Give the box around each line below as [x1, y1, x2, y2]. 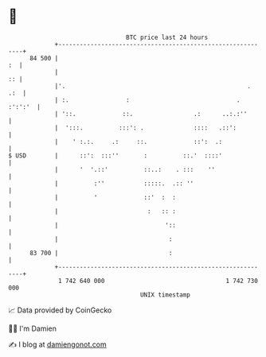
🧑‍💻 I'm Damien [8, 324, 57, 333]
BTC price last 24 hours [126, 33, 209, 41]
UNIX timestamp [139, 290, 191, 299]
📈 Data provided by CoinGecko [8, 305, 112, 315]
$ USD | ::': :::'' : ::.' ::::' [8, 151, 223, 160]
